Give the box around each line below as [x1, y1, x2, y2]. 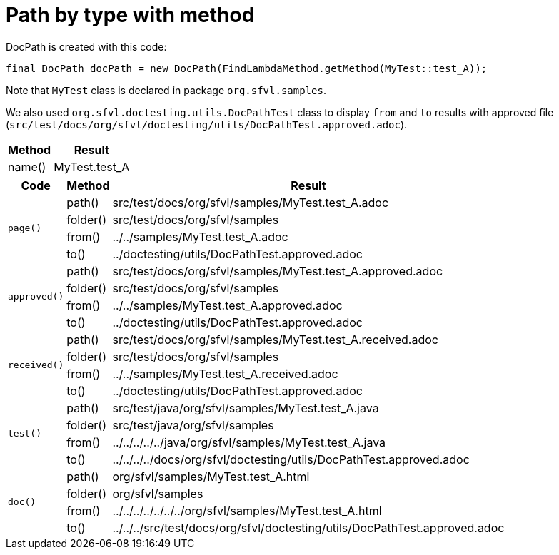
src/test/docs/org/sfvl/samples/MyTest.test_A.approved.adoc [112, 263, 443, 278]
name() [8, 159, 46, 174]
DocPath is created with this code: [6, 40, 167, 53]
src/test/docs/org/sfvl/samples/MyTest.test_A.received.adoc [112, 332, 438, 347]
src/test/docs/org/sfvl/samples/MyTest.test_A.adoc [112, 195, 389, 210]
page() [8, 223, 41, 234]
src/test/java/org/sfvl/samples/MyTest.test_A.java [112, 400, 379, 415]
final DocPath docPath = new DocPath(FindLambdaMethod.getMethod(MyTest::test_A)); [6, 62, 488, 74]
